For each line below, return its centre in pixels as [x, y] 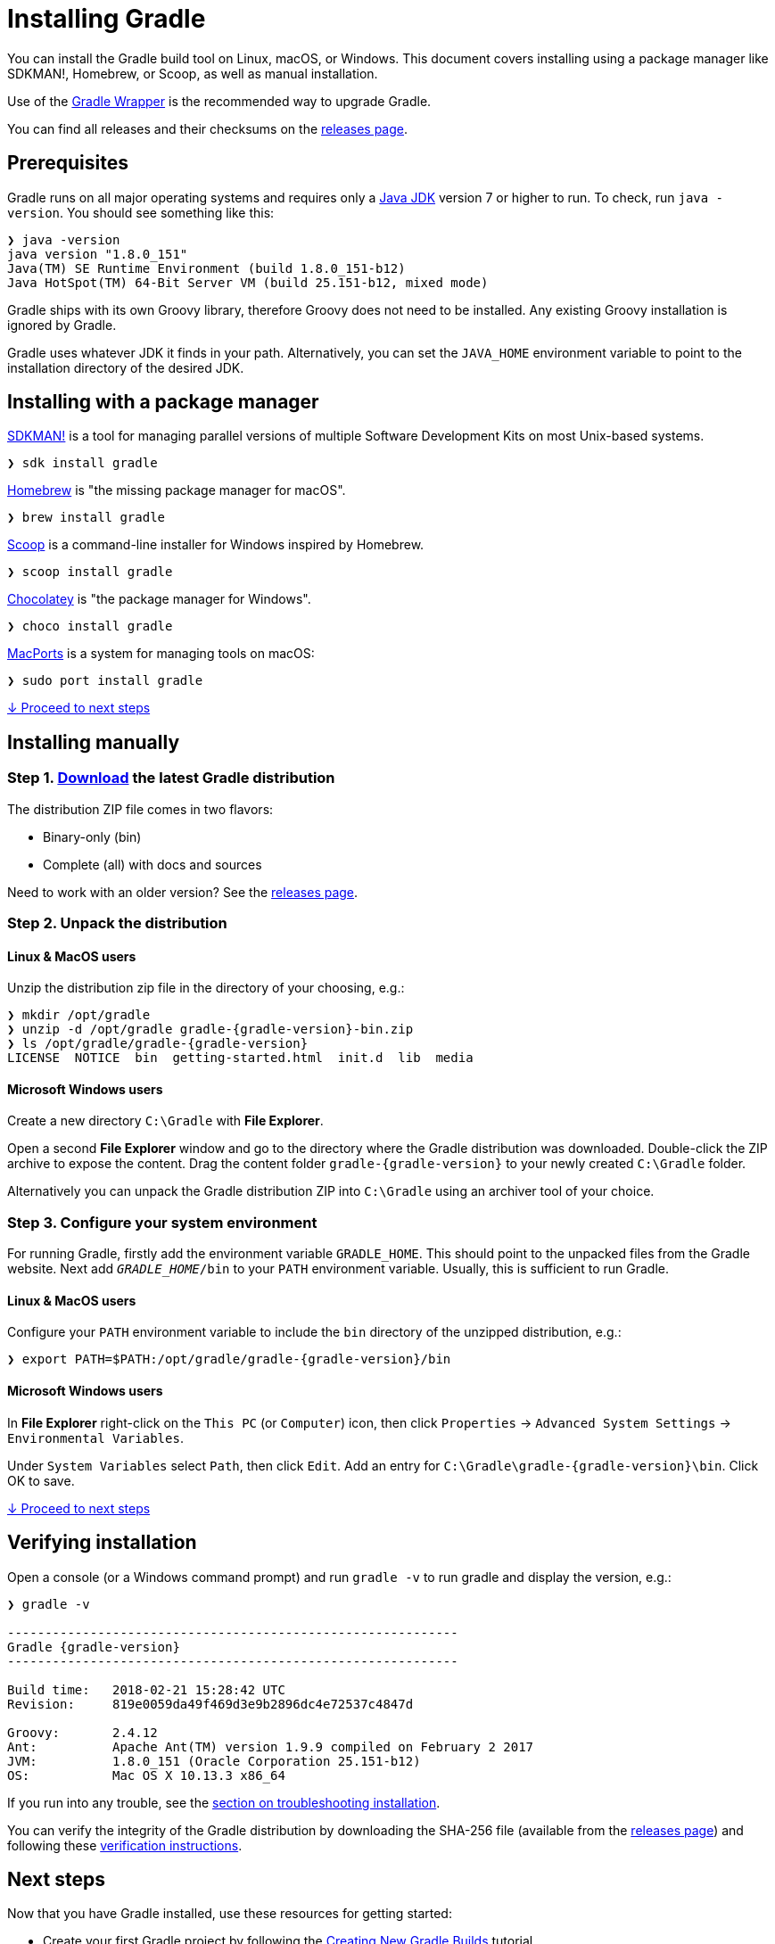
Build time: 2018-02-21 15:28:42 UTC [146, 1689]
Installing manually [94, 742]
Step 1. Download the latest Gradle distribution [171, 778]
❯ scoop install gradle [90, 572]
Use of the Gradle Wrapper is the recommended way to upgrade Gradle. [219, 101]
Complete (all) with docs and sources [153, 864]
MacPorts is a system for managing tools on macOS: [161, 654]
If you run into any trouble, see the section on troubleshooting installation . [224, 1802]
